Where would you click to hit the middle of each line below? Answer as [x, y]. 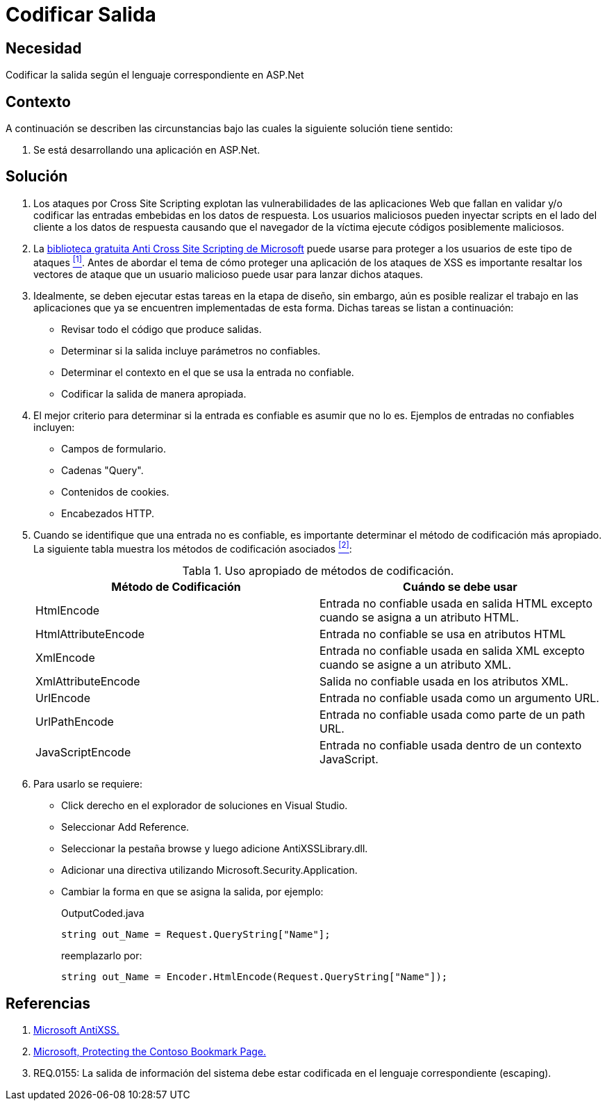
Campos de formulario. [114, 448]
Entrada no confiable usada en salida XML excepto [452, 651]
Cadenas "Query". [102, 470]
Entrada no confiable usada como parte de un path [452, 715]
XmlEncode [65, 658]
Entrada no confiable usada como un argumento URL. [459, 698]
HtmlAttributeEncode [90, 634]
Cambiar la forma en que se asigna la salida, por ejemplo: [192, 892]
